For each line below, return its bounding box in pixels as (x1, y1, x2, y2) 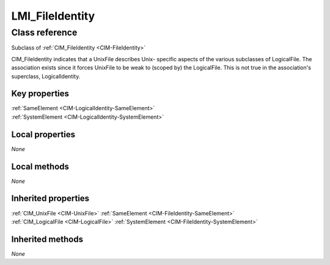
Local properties (11, 129, 76, 140)
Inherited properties (11, 193, 90, 204)
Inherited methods (11, 234, 84, 244)
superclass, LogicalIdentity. (11, 72, 81, 80)
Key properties (11, 89, 70, 99)
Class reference (11, 27, 78, 38)
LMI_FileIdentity (11, 9, 95, 23)
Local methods (11, 161, 70, 171)
